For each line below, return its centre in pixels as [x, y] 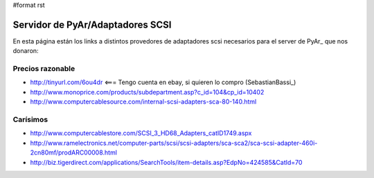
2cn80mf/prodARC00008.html [74, 152]
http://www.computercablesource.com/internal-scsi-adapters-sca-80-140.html [143, 102]
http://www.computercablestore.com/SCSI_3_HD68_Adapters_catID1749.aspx [141, 133]
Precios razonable [44, 69]
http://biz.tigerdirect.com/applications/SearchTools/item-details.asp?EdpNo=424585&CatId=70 [166, 162]
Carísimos [30, 119]
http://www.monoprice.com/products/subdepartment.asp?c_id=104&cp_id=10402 [147, 92]
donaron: [26, 51]
